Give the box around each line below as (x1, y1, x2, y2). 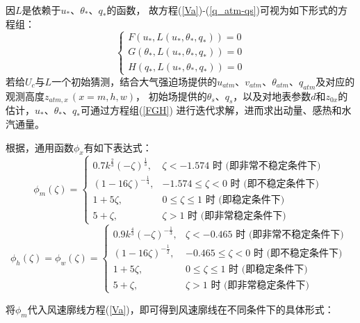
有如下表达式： (83, 140, 152, 154)
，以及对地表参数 (233, 88, 311, 103)
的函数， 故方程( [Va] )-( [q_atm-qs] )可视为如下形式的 (106, 3, 338, 17)
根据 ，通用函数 (6, 140, 74, 154)
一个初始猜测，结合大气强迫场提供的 (51, 74, 218, 88)
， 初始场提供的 (135, 88, 207, 103)
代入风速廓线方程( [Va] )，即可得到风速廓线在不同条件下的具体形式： (27, 302, 334, 316)
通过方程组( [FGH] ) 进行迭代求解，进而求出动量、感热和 (90, 103, 342, 117)
